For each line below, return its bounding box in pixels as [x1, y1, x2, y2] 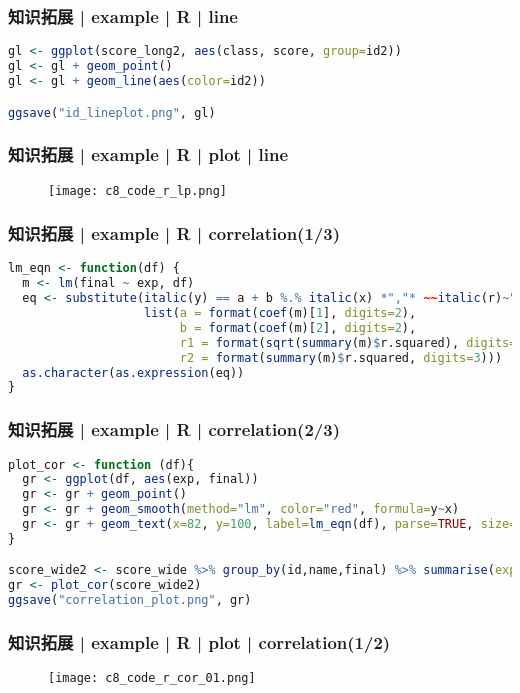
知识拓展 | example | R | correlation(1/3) [8, 221, 340, 246]
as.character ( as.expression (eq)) [22, 365, 245, 380]
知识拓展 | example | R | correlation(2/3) [8, 417, 340, 442]
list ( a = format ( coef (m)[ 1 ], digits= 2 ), [144, 306, 417, 321]
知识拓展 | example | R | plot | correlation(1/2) [8, 630, 391, 655]
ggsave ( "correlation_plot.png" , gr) [8, 593, 252, 608]
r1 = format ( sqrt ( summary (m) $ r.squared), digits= [179, 335, 517, 350]
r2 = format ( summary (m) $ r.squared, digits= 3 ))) [179, 350, 503, 365]
